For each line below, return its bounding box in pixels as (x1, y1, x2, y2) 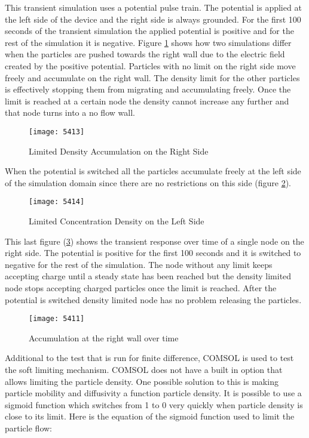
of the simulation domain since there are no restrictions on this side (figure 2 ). (5, 176, 291, 189)
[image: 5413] (29, 127, 85, 136)
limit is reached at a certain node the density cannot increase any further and (5, 94, 289, 107)
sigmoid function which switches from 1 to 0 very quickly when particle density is (5, 398, 303, 411)
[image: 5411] (29, 314, 85, 323)
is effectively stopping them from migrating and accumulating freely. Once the (5, 83, 291, 95)
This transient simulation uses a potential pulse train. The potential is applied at (5, 1, 302, 13)
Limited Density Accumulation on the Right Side (29, 144, 209, 157)
